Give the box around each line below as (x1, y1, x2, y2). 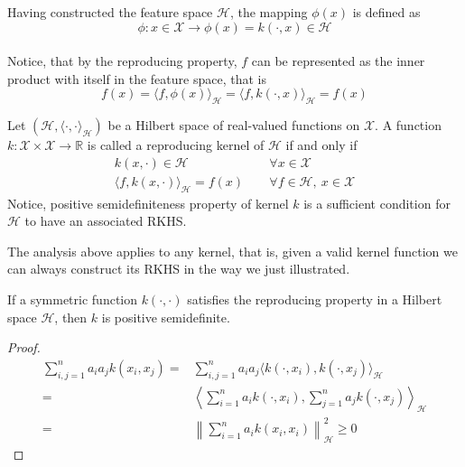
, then (54, 307, 88, 326)
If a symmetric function (7, 290, 138, 308)
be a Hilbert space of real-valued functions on (107, 116, 360, 135)
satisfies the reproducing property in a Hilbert (187, 290, 442, 308)
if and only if (285, 135, 358, 154)
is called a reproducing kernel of (87, 135, 265, 154)
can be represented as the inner (251, 51, 425, 70)
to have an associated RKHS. (24, 211, 187, 230)
